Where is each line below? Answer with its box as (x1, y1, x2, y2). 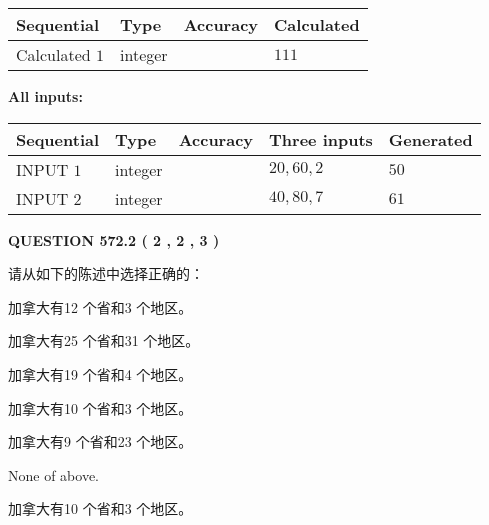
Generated (388, 127, 473, 151)
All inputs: (8, 86, 83, 106)
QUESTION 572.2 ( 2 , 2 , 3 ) (8, 229, 220, 250)
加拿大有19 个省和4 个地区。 (8, 363, 193, 384)
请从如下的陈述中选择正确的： (8, 263, 204, 284)
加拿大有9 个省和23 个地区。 (8, 431, 193, 452)
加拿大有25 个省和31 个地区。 (8, 330, 200, 351)
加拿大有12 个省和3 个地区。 (8, 296, 193, 317)
